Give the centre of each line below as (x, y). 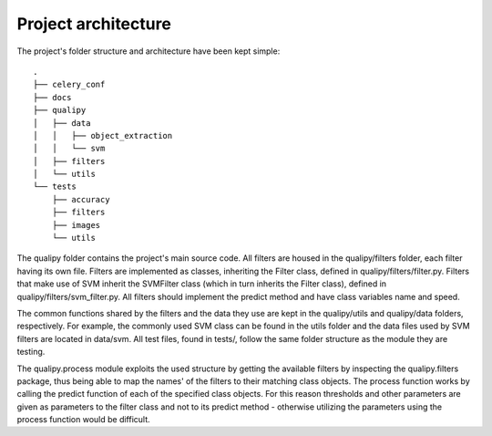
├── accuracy (81, 199)
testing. (31, 352)
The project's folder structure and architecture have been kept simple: (149, 51)
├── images (76, 225)
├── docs (52, 97)
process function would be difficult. (83, 420)
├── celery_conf (69, 85)
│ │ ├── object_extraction (103, 135)
